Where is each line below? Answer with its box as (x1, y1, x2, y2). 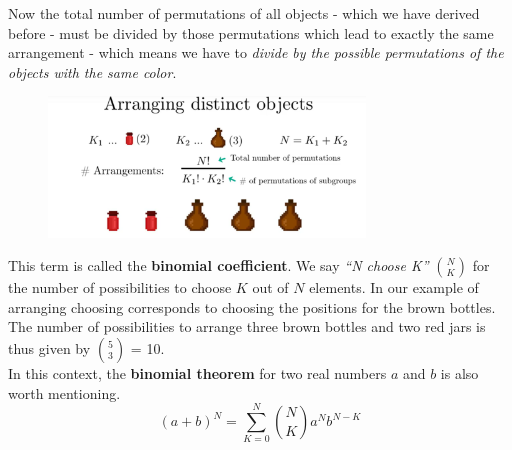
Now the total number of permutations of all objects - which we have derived (8, 3, 480, 23)
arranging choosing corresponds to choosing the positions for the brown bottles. (8, 296, 496, 317)
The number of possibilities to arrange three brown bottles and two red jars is (8, 316, 486, 337)
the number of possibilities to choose (8, 277, 232, 298)
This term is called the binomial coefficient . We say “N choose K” (8, 255, 429, 276)
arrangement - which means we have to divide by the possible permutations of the (8, 42, 504, 63)
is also (440, 363, 479, 384)
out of (252, 277, 289, 298)
